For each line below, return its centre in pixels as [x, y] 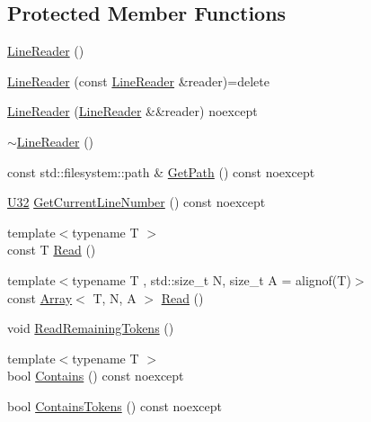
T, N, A [115, 297]
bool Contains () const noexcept [96, 376]
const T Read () [52, 250]
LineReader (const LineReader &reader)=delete [138, 81]
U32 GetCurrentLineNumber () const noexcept [137, 202]
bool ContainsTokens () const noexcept [115, 405]
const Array [40, 297]
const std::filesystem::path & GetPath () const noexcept [161, 171]
